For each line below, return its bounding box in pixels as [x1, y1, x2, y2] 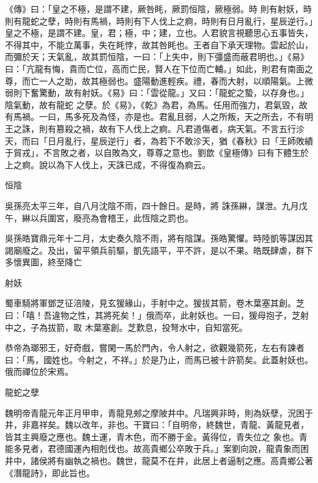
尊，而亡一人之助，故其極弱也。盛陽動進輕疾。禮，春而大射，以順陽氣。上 [5, 74, 305, 87]
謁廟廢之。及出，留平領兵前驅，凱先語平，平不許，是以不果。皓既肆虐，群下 [5, 243, 313, 256]
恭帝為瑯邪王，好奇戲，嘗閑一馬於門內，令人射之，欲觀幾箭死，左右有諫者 [5, 341, 305, 354]
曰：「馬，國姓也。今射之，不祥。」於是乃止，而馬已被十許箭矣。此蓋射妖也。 [5, 353, 313, 366]
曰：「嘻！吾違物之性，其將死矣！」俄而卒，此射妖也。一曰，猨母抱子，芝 [5, 309, 300, 322]
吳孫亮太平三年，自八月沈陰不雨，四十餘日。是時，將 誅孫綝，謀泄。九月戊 [5, 199, 308, 212]
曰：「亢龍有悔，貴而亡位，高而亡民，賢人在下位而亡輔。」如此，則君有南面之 [5, 62, 313, 75]
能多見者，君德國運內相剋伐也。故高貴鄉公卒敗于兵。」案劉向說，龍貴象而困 [5, 442, 309, 455]
